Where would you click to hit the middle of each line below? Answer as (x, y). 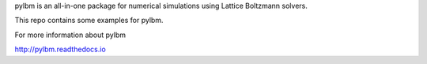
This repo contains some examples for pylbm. (89, 21)
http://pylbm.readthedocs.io (60, 49)
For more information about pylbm (70, 35)
